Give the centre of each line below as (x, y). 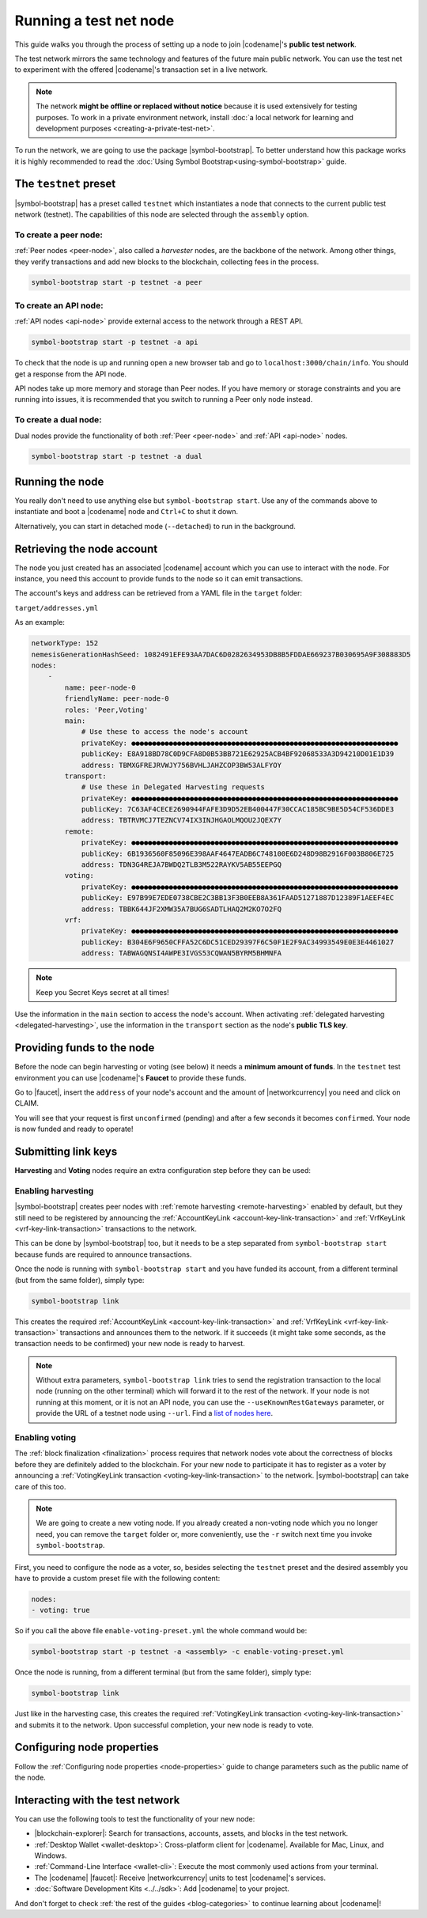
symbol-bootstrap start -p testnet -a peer (117, 282)
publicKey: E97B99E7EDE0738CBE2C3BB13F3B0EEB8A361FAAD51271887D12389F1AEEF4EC (238, 898)
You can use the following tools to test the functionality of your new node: (135, 1818)
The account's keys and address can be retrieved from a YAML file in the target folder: (158, 593)
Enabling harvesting (54, 1190)
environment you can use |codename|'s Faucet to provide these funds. (130, 1078)
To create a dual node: (58, 420)
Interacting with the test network (97, 1800)
